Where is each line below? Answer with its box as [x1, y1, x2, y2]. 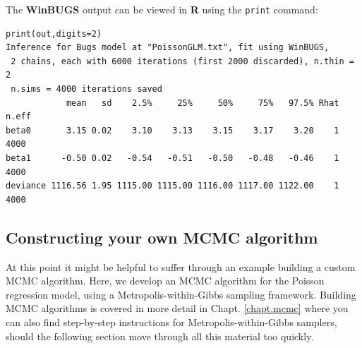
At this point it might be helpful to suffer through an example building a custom [6, 259, 356, 274]
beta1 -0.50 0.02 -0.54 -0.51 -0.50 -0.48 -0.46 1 [6, 153, 339, 163]
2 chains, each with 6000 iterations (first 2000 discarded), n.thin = [11, 56, 354, 66]
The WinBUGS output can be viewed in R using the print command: [6, 2, 318, 16]
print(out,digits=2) [6, 28, 102, 39]
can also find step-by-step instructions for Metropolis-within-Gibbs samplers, [6, 314, 337, 329]
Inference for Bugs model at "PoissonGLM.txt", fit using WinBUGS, [6, 42, 330, 53]
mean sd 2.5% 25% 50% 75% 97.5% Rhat [66, 97, 339, 108]
